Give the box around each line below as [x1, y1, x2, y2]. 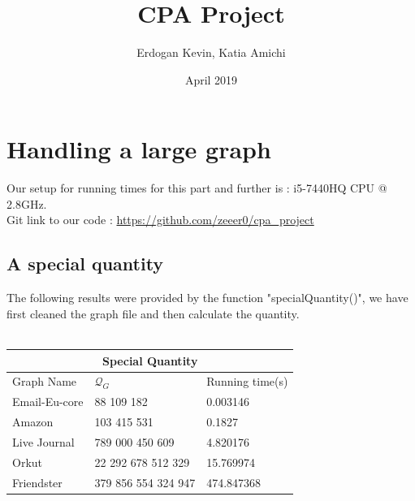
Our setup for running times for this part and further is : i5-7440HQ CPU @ [6, 179, 387, 197]
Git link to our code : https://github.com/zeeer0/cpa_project [6, 211, 314, 228]
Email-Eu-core [12, 393, 84, 410]
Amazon [12, 413, 54, 430]
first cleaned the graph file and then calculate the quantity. [6, 304, 300, 322]
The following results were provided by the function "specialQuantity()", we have [6, 289, 409, 306]
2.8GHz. [6, 195, 47, 212]
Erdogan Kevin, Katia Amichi [136, 44, 286, 61]
